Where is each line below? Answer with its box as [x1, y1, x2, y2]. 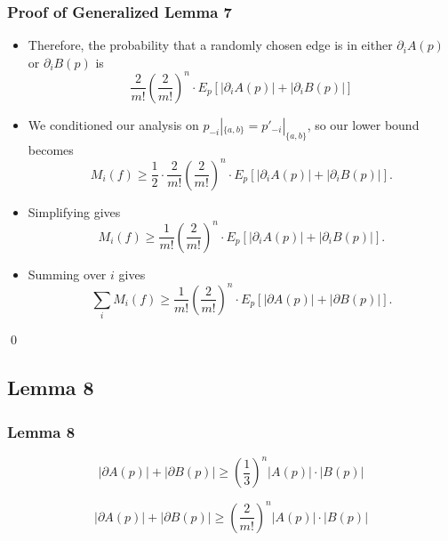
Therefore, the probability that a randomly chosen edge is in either [28, 36, 393, 54]
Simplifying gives [28, 202, 121, 221]
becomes [28, 140, 74, 158]
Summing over [28, 264, 107, 283]
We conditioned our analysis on [28, 115, 199, 133]
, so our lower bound [307, 115, 420, 133]
